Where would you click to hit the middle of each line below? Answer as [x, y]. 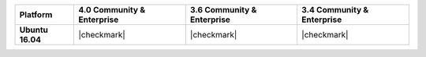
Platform [36, 14]
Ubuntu [34, 30]
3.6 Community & [223, 10]
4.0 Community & [112, 10]
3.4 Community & [335, 10]
